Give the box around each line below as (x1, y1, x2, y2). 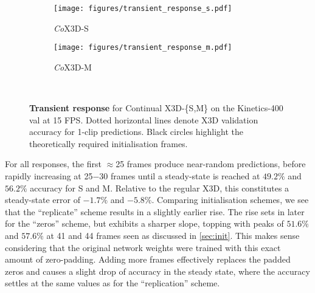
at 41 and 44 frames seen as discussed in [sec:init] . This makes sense (46, 229, 300, 242)
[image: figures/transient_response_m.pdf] (54, 43, 232, 52)
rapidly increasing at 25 (5, 170, 93, 182)
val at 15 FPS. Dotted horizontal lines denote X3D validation (29, 113, 258, 126)
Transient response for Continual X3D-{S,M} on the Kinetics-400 (29, 102, 283, 114)
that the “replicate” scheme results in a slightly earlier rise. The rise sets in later (5, 205, 305, 218)
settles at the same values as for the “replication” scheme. (5, 277, 220, 289)
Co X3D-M (54, 60, 92, 73)
